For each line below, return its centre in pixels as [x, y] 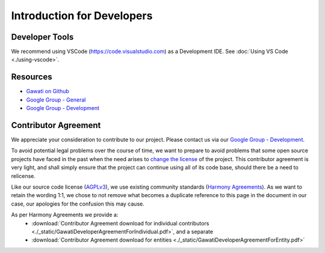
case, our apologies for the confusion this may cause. [78, 204]
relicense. [23, 176]
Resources [32, 77]
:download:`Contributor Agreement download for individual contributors [120, 223]
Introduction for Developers [82, 16]
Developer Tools [42, 37]
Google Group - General [56, 100]
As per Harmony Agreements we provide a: [65, 215]
